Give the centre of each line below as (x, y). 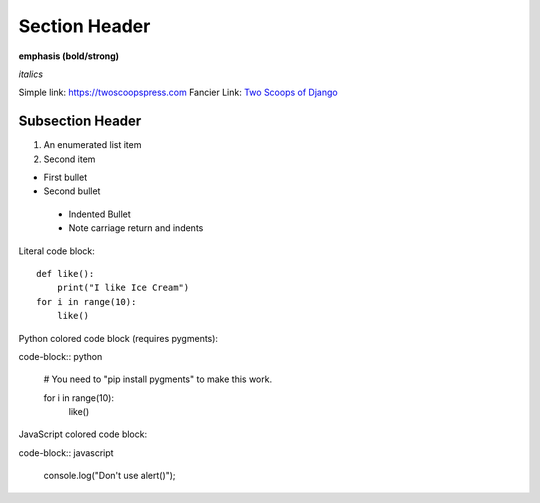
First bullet (65, 177)
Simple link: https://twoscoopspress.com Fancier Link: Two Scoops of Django (178, 92)
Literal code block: (56, 251)
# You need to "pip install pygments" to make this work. (158, 379)
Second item (69, 159)
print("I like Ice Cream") (123, 288)
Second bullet (72, 191)
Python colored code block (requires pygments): (118, 338)
